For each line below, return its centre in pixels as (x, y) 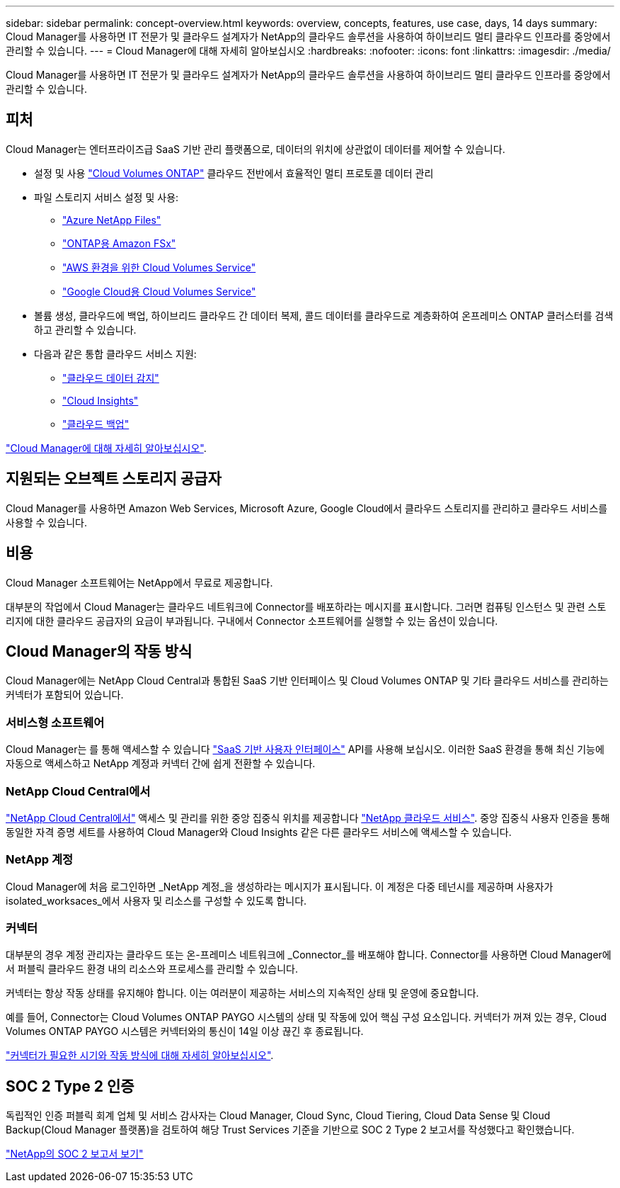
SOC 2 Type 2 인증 (70, 1086)
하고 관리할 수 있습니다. (85, 329)
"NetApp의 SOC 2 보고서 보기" (75, 1154)
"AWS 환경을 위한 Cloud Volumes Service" (159, 267)
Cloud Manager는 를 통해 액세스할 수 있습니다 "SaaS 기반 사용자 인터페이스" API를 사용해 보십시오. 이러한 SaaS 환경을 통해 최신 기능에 (305, 749)
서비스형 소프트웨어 (55, 722)
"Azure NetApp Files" (112, 220)
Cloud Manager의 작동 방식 (99, 651)
